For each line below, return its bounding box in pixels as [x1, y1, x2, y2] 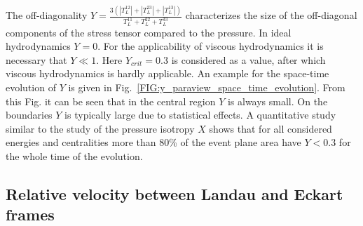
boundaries [6, 107, 53, 122]
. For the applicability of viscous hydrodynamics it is [97, 39, 324, 53]
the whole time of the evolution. [6, 148, 143, 163]
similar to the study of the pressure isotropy [6, 121, 195, 135]
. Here [96, 52, 123, 67]
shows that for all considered [209, 121, 332, 135]
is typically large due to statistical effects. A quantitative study [64, 107, 336, 122]
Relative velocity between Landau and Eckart [6, 182, 343, 204]
